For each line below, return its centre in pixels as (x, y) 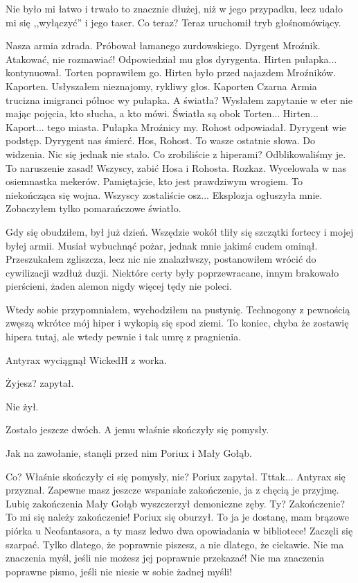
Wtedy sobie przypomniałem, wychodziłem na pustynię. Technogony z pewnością (178, 309)
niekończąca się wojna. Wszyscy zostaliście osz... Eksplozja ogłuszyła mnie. (164, 194)
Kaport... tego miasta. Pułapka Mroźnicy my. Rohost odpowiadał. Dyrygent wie (176, 127)
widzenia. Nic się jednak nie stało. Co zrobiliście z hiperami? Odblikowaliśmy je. (176, 154)
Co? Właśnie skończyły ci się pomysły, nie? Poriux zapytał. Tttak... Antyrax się (176, 476)
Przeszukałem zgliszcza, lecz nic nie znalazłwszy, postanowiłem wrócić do (161, 259)
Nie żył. (22, 406)
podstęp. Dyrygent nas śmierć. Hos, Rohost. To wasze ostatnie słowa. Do (160, 140)
